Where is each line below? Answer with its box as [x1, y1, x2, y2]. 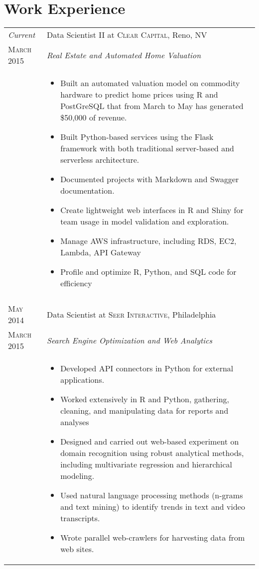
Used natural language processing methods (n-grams [60, 489, 243, 501]
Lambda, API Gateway [60, 246, 141, 258]
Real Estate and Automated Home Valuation [46, 49, 201, 61]
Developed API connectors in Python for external [60, 362, 234, 374]
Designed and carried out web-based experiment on [60, 436, 239, 448]
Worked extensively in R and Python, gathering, [60, 393, 230, 405]
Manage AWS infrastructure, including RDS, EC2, [60, 235, 237, 247]
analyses [60, 416, 89, 428]
